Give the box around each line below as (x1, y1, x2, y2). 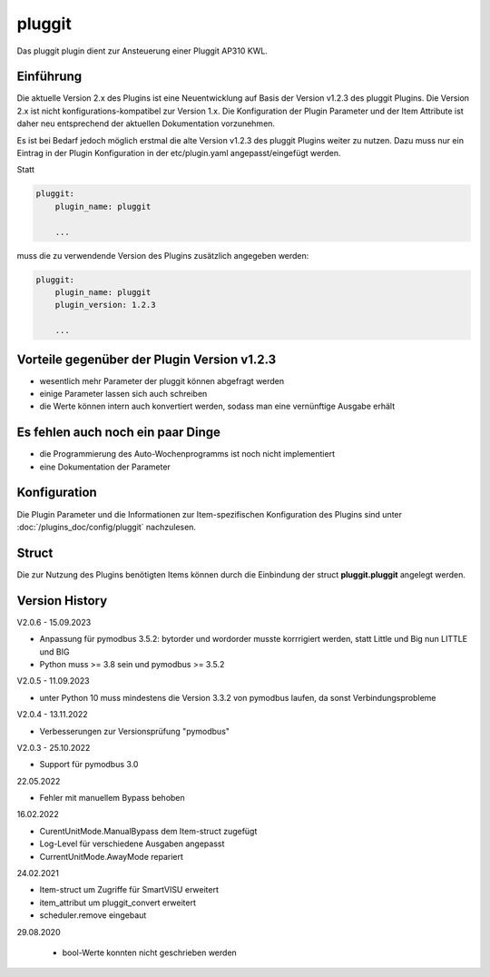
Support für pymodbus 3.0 (39, 759, 139, 770)
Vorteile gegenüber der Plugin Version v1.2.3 (16, 351, 277, 367)
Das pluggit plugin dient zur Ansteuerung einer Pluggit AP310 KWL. (16, 45, 268, 56)
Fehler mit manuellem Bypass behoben (39, 793, 185, 804)
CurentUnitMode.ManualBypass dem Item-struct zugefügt (39, 825, 258, 836)
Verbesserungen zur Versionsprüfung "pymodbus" (39, 725, 230, 736)
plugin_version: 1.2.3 (54, 300, 156, 311)
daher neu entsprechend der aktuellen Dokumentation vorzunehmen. (16, 118, 276, 129)
